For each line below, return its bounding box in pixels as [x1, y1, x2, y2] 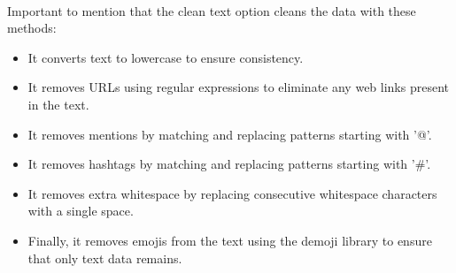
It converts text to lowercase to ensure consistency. [27, 48, 304, 66]
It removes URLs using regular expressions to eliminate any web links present [27, 78, 449, 96]
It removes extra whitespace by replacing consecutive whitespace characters [27, 184, 437, 202]
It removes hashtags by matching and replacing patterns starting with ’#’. [27, 155, 431, 173]
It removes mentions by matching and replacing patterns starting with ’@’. [27, 125, 432, 143]
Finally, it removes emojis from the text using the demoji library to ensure [27, 231, 432, 249]
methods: [7, 19, 57, 37]
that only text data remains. [27, 248, 182, 267]
